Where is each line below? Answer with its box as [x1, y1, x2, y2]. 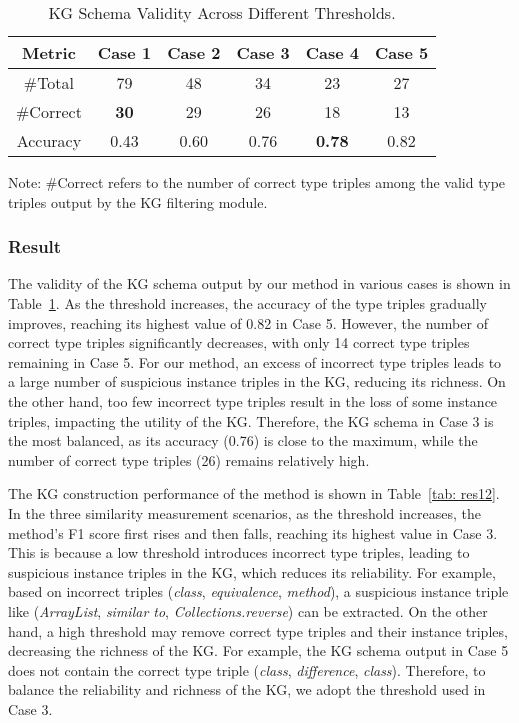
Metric [21, 41, 76, 64]
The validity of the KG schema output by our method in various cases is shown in [8, 273, 511, 294]
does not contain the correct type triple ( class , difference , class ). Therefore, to [8, 659, 486, 680]
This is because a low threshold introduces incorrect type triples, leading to [8, 542, 470, 563]
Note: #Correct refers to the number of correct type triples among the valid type [8, 172, 506, 192]
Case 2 [167, 41, 221, 64]
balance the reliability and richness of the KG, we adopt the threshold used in [8, 679, 486, 700]
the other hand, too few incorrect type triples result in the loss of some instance [8, 390, 498, 411]
